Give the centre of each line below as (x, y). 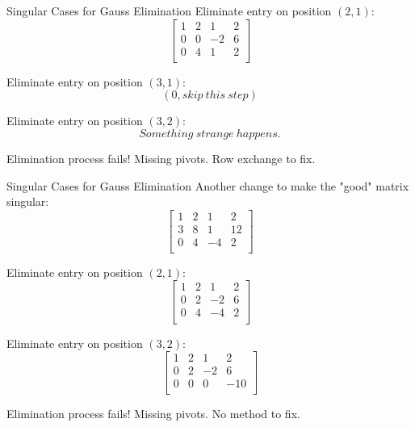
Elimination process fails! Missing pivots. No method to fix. (153, 414)
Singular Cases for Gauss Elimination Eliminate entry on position (169, 10)
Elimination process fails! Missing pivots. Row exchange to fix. (161, 158)
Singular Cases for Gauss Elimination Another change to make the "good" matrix (208, 185)
